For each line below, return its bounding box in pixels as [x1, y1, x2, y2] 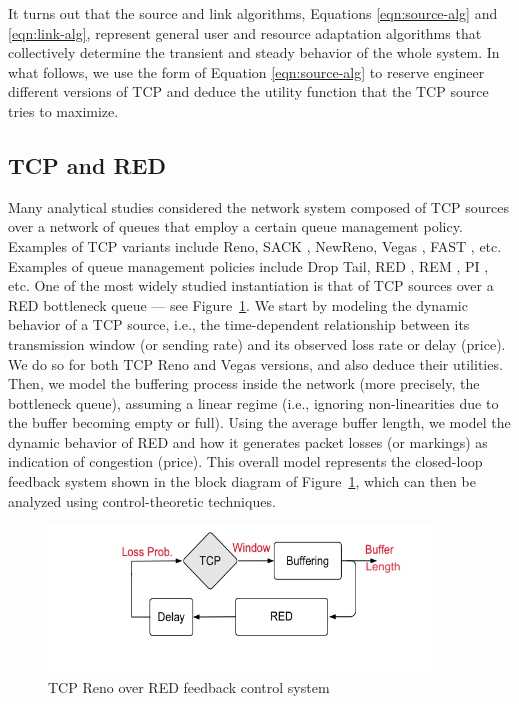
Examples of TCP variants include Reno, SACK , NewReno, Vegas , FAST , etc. [8, 235, 502, 256]
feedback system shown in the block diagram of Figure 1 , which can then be [8, 471, 476, 492]
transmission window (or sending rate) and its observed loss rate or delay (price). [8, 333, 506, 354]
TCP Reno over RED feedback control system [48, 676, 330, 697]
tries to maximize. [8, 100, 119, 121]
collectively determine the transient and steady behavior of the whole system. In [8, 42, 500, 63]
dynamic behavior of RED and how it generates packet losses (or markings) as [8, 431, 488, 452]
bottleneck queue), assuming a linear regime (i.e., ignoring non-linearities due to [8, 392, 499, 413]
